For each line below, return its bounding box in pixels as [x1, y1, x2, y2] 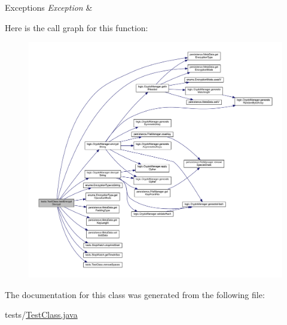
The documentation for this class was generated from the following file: [5, 288, 265, 300]
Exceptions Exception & [5, 1, 93, 13]
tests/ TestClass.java [5, 308, 78, 321]
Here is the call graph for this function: [5, 21, 148, 34]
